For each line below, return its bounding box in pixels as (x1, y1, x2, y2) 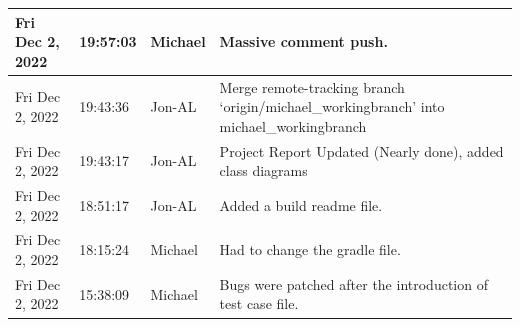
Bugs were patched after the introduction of (219, 273, 488, 294)
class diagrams (219, 160, 308, 181)
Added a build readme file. (219, 194, 383, 215)
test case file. (219, 293, 299, 314)
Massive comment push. (219, 31, 388, 52)
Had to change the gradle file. (219, 239, 401, 260)
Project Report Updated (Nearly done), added (219, 140, 504, 161)
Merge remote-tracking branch (219, 76, 405, 97)
